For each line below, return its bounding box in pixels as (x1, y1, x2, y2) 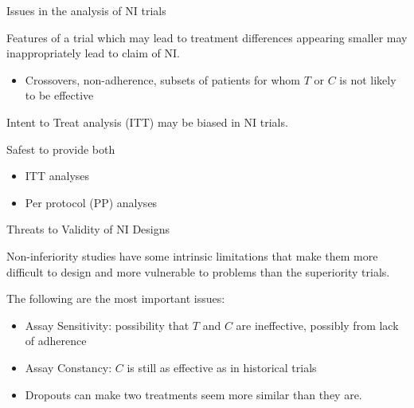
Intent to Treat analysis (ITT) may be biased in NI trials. (6, 113, 288, 130)
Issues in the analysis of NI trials (6, 2, 166, 18)
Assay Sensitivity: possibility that (25, 316, 189, 333)
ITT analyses (25, 167, 90, 184)
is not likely (339, 71, 396, 88)
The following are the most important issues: (6, 290, 225, 307)
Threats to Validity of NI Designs (6, 221, 170, 237)
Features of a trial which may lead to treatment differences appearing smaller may (6, 29, 408, 45)
